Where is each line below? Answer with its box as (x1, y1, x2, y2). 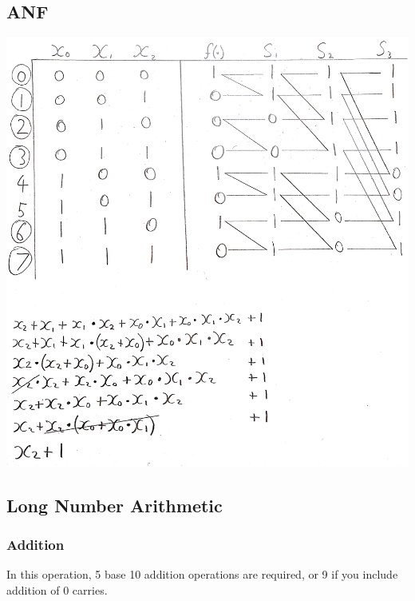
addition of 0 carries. (6, 581, 108, 598)
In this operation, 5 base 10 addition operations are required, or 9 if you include (6, 566, 398, 583)
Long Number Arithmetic (6, 492, 223, 517)
